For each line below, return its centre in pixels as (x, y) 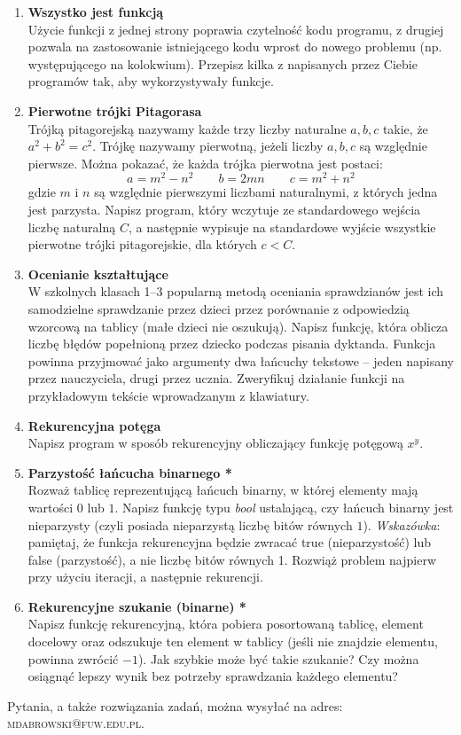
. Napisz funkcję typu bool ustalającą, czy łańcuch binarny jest (284, 507)
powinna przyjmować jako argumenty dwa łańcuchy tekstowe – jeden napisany (241, 360)
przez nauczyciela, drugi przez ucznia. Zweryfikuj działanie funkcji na (216, 378)
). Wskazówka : (402, 524)
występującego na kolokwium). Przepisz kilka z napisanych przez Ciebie (223, 63)
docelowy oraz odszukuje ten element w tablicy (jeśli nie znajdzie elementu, (233, 641)
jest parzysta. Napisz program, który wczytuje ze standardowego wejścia (224, 210)
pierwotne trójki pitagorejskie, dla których (142, 244)
